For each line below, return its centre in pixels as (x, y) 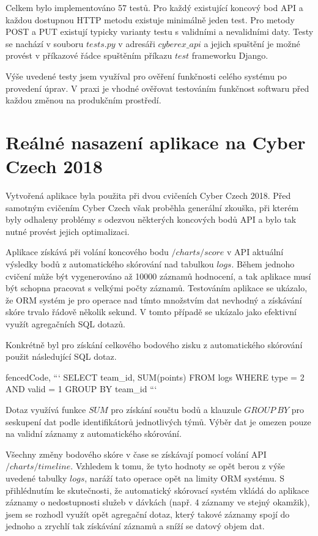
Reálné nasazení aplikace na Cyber (156, 142)
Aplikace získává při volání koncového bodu (87, 252)
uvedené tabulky (36, 478)
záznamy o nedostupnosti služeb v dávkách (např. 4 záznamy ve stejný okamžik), (158, 502)
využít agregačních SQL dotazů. (65, 324)
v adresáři (137, 43)
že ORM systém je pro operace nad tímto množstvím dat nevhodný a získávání (154, 300)
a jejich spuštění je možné (252, 43)
